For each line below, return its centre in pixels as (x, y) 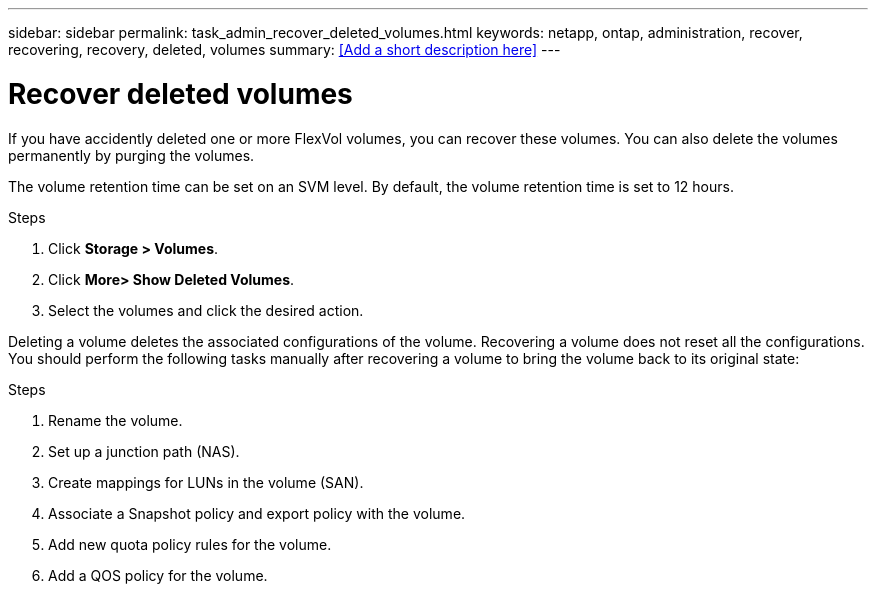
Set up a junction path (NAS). (144, 451)
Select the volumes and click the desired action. (206, 310)
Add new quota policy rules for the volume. (190, 544)
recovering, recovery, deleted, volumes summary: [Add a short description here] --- (284, 49)
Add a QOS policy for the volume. (158, 575)
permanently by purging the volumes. (131, 155)
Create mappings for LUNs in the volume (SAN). (206, 482)
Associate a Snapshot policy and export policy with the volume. (257, 513)
